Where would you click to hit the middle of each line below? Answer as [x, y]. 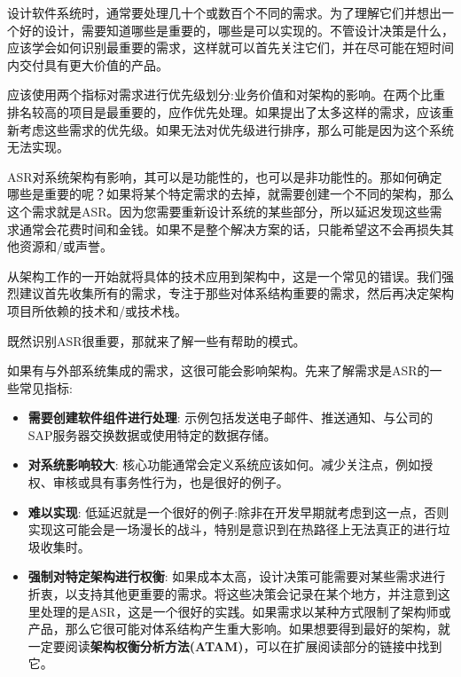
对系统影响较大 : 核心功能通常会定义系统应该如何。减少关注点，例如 [224, 464]
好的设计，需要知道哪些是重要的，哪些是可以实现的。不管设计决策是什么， [236, 30]
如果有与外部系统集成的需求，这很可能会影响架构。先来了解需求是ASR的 [219, 370]
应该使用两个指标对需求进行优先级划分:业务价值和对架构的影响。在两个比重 [226, 94]
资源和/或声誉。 [66, 246]
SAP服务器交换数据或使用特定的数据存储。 [152, 434]
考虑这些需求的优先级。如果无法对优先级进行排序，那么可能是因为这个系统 [236, 129]
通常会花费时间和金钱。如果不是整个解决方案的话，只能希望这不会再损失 [230, 228]
